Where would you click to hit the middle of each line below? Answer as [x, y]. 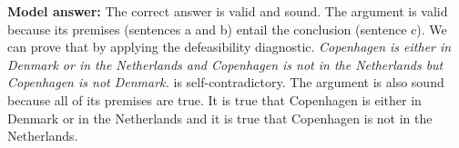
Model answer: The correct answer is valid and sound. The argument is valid [228, 11]
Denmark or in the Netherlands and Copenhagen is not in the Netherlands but [225, 64]
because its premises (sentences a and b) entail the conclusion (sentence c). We [227, 29]
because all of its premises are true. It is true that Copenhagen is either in [214, 99]
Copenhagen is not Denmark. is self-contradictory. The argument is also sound [226, 82]
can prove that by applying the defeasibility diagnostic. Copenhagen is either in [229, 47]
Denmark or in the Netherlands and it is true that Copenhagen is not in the [220, 118]
